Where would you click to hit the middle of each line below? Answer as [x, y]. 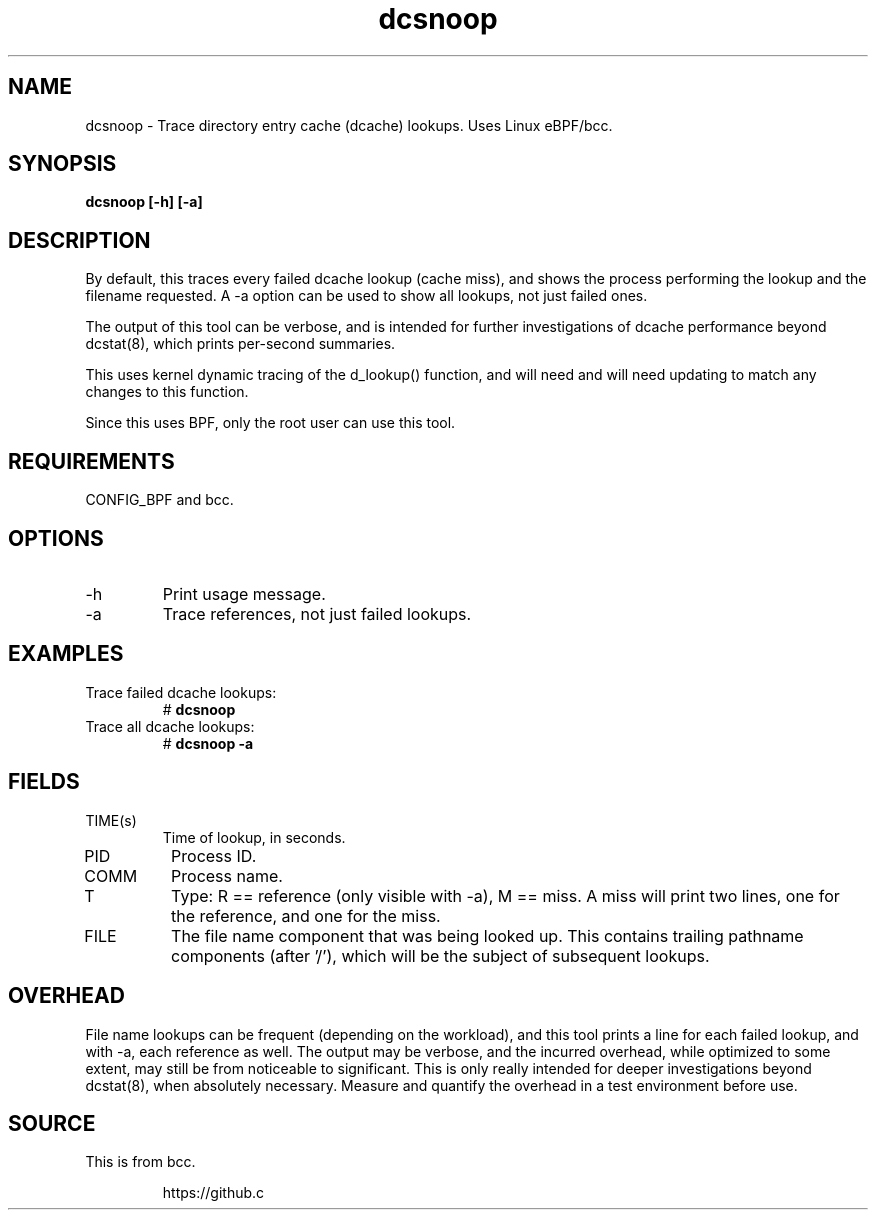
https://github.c [213, 1193]
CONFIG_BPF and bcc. [159, 500]
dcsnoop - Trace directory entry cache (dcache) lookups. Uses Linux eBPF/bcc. [349, 125]
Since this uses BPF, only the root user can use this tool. [270, 423]
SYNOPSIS [62, 164]
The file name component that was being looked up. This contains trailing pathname [487, 935]
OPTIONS [56, 538]
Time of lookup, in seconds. [254, 837]
